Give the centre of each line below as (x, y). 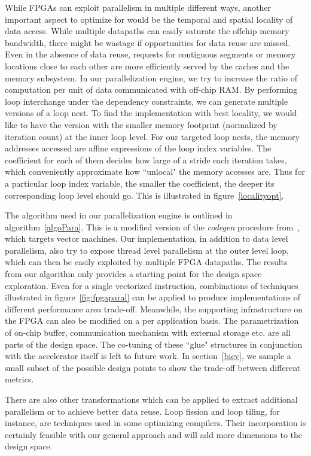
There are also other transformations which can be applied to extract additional (151, 399)
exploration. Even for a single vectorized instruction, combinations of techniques (152, 285)
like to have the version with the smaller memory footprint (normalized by (141, 124)
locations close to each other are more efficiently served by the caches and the (147, 66)
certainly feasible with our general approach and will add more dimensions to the (154, 434)
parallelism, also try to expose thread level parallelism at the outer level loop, (147, 250)
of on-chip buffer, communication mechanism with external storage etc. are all (148, 332)
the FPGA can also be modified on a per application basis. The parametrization (152, 320)
